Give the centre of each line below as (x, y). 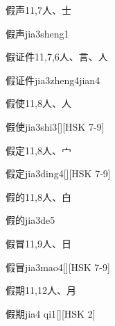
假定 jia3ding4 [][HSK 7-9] (58, 173)
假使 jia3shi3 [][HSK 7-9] (55, 126)
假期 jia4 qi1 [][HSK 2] (51, 313)
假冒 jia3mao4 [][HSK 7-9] (58, 267)
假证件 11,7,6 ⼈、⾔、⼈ (57, 57)
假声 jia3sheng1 (37, 33)
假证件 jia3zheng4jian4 (53, 80)
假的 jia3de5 (30, 220)
